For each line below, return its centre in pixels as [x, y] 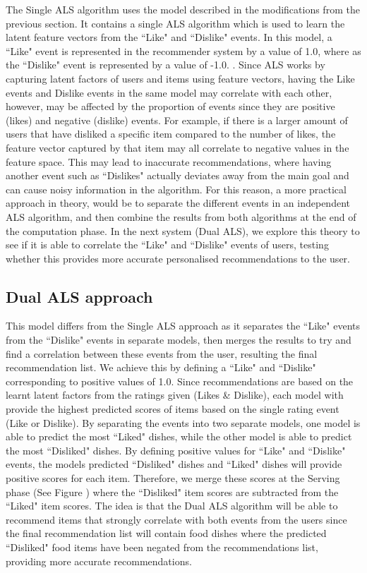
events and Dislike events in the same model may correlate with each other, [169, 92]
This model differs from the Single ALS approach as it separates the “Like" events [183, 326]
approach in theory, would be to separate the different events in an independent [178, 203]
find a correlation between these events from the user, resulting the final [162, 353]
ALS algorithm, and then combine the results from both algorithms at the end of [181, 216]
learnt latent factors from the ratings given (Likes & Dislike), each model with [175, 395]
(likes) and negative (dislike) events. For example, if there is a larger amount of [177, 120]
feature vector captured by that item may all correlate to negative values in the [178, 147]
